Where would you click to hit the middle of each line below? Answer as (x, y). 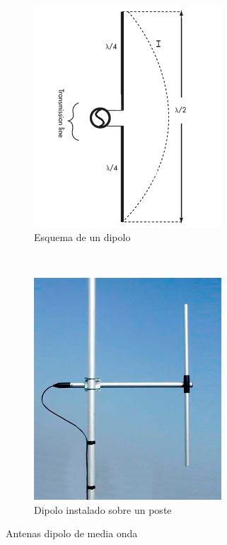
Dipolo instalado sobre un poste (103, 509)
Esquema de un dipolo (82, 237)
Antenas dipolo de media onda (72, 533)
